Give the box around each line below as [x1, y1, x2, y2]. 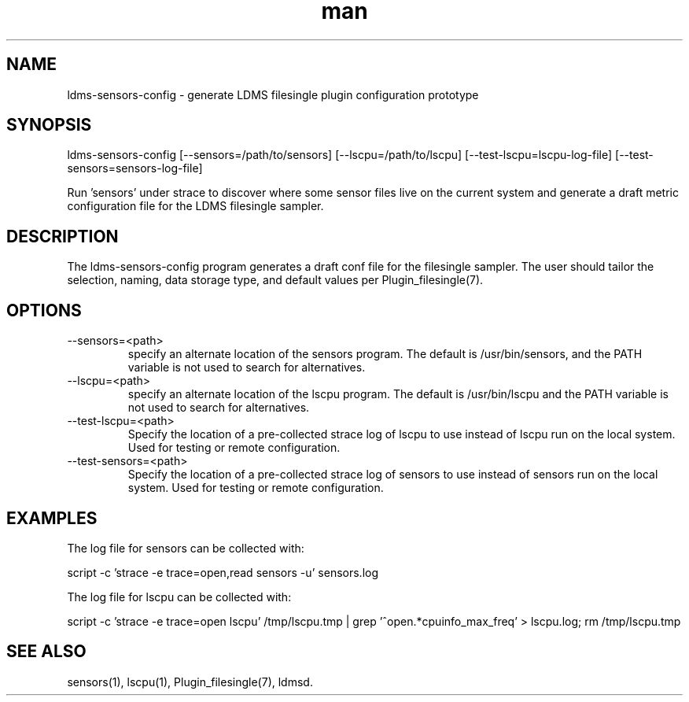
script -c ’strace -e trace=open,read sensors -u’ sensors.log [67, 565, 379, 579]
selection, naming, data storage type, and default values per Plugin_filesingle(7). [67, 273, 484, 287]
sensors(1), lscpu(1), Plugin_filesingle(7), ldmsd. [67, 674, 313, 689]
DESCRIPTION [6, 226, 119, 246]
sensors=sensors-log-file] [67, 161, 203, 175]
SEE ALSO [6, 641, 87, 662]
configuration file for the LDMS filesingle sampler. [67, 199, 324, 213]
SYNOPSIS [6, 115, 92, 135]
